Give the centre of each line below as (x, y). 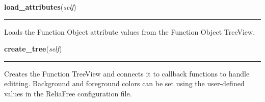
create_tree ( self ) (33, 49)
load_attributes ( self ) (40, 7)
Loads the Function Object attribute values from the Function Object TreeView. (130, 31)
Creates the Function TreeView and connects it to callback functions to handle (127, 73)
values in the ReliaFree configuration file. (68, 93)
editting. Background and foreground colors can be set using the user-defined (124, 83)
